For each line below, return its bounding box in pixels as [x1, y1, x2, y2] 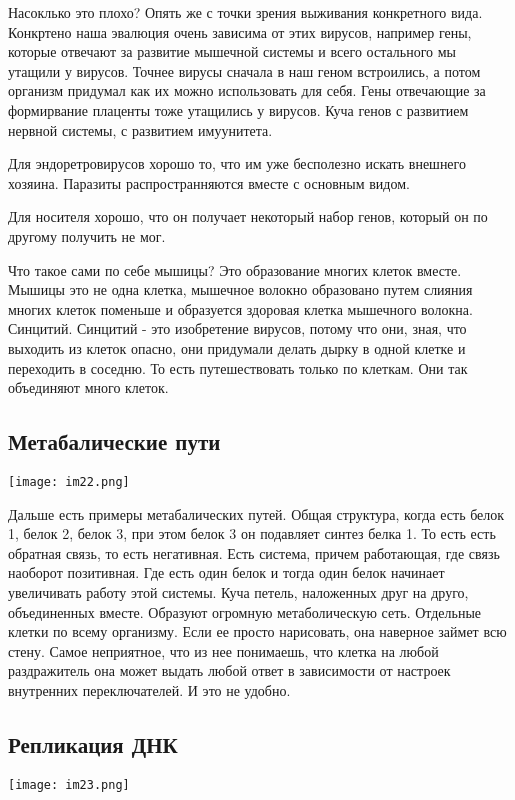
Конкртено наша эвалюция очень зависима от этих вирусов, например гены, [8, 21, 472, 42]
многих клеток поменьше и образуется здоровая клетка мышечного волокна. [8, 298, 473, 319]
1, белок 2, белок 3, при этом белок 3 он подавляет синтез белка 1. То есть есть [8, 523, 496, 544]
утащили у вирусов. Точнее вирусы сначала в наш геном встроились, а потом [8, 60, 481, 81]
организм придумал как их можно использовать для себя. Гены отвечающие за [8, 80, 486, 101]
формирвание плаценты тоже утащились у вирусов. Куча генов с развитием [8, 99, 469, 120]
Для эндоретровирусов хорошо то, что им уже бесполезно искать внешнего [8, 153, 466, 174]
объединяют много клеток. [8, 377, 169, 398]
